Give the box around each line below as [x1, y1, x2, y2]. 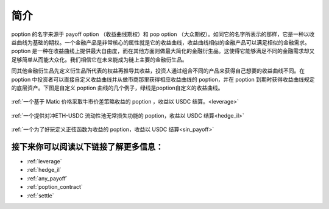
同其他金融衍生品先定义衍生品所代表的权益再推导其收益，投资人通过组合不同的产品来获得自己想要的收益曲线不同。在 [11, 67, 305, 74]
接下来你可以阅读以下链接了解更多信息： [11, 141, 164, 152]
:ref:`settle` [26, 192, 54, 199]
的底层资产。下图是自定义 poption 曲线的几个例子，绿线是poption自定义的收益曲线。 [11, 84, 224, 91]
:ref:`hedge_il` [26, 166, 62, 174]
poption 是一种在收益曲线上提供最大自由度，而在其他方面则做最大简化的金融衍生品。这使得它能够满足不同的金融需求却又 [11, 48, 315, 55]
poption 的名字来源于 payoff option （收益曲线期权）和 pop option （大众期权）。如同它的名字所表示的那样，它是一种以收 [11, 30, 315, 38]
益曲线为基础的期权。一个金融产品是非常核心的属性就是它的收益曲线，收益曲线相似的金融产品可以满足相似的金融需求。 [11, 38, 310, 46]
